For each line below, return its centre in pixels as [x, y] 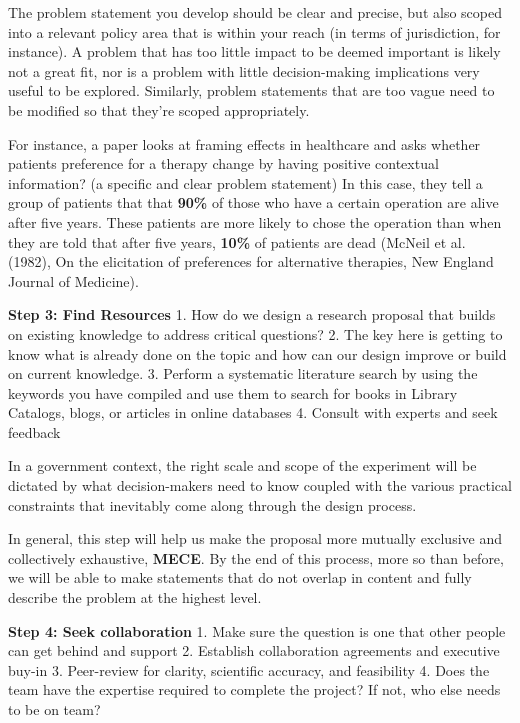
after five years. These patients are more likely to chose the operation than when [255, 221]
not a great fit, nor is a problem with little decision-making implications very [244, 70]
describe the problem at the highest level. [135, 597]
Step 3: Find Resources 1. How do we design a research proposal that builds [252, 314]
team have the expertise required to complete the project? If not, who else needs [254, 689]
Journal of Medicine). [73, 280]
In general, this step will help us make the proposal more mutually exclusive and [255, 538]
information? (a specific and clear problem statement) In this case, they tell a [245, 182]
